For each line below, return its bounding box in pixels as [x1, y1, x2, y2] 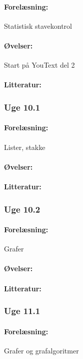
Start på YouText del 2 [4, 60, 75, 70]
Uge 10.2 [4, 202, 40, 215]
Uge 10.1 [4, 100, 40, 113]
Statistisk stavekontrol [4, 20, 72, 31]
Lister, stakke [4, 141, 45, 152]
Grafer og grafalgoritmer [4, 345, 79, 355]
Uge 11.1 [4, 304, 40, 317]
